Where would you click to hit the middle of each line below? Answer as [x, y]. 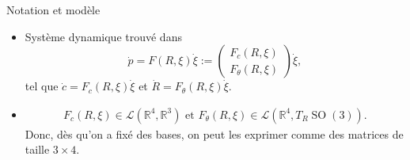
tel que [42, 86]
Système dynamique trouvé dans [103, 36]
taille [37, 149]
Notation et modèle [53, 10]
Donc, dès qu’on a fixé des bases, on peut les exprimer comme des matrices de [214, 133]
